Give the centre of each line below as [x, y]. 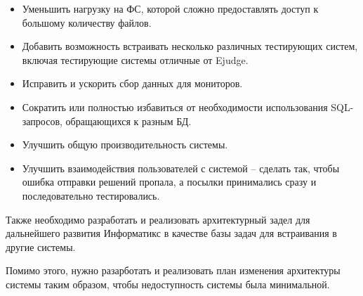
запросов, [42, 121]
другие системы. [41, 246]
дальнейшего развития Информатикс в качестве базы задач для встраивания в [171, 233]
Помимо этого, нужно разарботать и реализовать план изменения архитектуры [173, 270]
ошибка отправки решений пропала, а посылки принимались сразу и [169, 182]
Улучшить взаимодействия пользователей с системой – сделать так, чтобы [181, 168]
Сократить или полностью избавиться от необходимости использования [175, 107]
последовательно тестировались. [91, 195]
